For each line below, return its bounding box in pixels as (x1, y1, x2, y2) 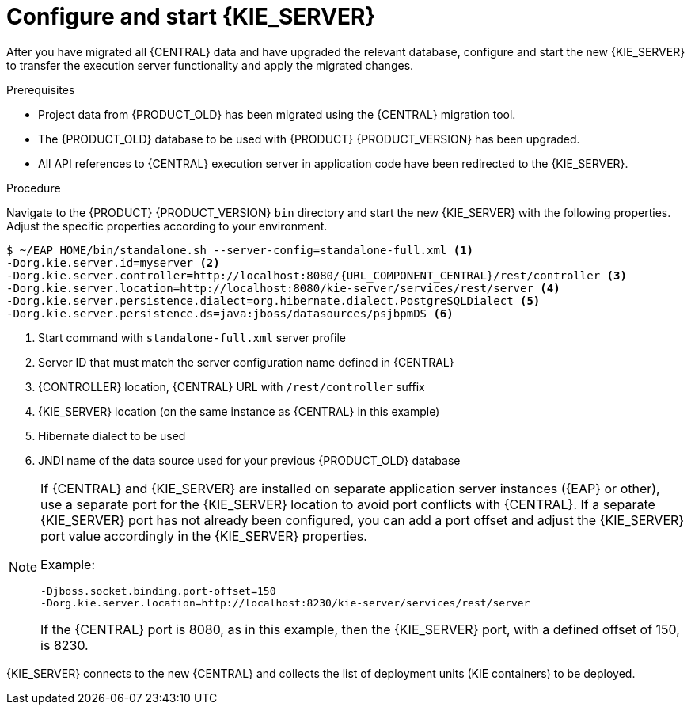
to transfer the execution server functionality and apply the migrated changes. (6, 58, 414, 72)
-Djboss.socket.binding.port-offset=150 (40, 584, 276, 597)
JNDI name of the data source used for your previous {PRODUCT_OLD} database (38, 453, 461, 467)
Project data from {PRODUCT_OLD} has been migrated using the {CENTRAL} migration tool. (38, 107, 516, 121)
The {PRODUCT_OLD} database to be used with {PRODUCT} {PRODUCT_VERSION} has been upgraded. (38, 131, 580, 146)
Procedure (6, 181, 61, 195)
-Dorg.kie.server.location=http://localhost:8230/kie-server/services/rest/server (40, 596, 530, 609)
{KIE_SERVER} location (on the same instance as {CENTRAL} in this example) (38, 404, 440, 418)
